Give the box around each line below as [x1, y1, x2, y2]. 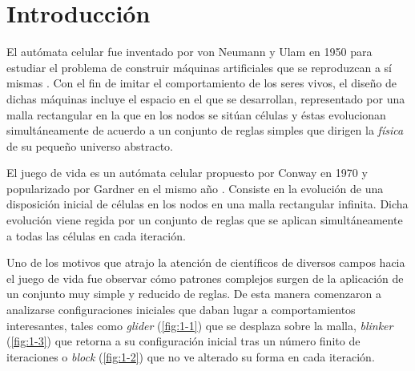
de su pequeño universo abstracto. [6, 137, 173, 154]
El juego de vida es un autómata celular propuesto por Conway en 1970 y [6, 164, 368, 181]
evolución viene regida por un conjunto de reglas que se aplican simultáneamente [6, 212, 403, 228]
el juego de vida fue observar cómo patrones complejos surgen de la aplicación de [6, 269, 404, 286]
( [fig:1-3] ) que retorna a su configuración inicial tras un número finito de [6, 333, 361, 349]
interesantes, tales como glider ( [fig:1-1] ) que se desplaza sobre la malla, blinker [6, 317, 393, 333]
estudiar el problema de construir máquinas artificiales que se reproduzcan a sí [6, 58, 393, 75]
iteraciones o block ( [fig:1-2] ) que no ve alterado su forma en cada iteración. [6, 348, 375, 365]
